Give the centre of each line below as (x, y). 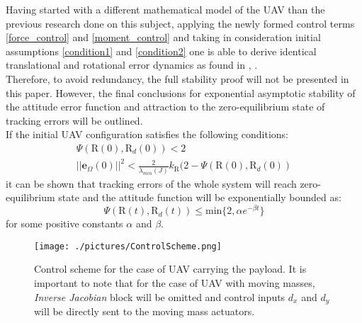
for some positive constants (64, 223)
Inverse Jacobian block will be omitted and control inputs (160, 296)
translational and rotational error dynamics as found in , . (132, 65)
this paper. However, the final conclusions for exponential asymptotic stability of (181, 92)
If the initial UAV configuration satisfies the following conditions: (147, 134)
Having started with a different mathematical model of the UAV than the (165, 9)
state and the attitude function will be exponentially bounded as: (200, 197)
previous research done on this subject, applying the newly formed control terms (180, 23)
